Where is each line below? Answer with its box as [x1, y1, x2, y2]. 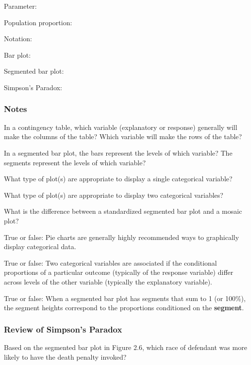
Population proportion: [4, 17, 72, 27]
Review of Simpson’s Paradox [4, 323, 122, 335]
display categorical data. [4, 241, 76, 252]
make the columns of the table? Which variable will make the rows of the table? [4, 131, 242, 142]
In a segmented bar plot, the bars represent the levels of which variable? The [4, 147, 233, 158]
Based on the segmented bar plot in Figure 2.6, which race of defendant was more [4, 342, 247, 352]
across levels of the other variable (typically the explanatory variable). [4, 276, 212, 286]
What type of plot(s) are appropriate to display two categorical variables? [4, 190, 223, 200]
